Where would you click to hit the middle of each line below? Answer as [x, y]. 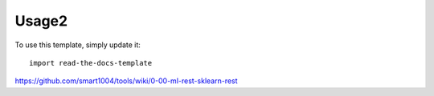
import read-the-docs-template [91, 63]
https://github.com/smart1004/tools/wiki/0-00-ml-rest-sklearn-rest [126, 81]
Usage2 [41, 21]
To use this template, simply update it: [78, 45]
